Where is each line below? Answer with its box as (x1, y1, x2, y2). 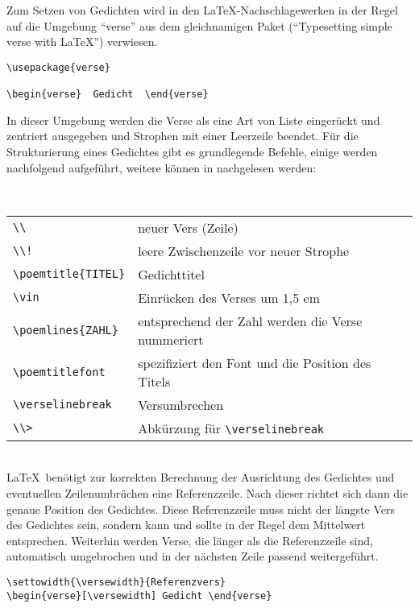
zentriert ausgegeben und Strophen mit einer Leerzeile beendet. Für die (6, 127, 359, 144)
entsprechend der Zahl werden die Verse (138, 311, 363, 330)
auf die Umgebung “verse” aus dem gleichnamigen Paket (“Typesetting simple (6, 17, 392, 34)
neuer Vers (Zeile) (138, 217, 239, 237)
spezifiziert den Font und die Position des (138, 353, 371, 372)
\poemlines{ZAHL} (13, 323, 118, 337)
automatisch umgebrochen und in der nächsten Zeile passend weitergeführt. (6, 548, 379, 565)
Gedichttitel (138, 264, 205, 283)
